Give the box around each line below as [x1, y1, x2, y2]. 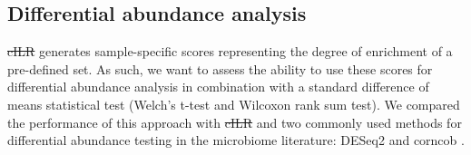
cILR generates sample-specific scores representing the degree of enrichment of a [7, 42, 453, 61]
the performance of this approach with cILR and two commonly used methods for [7, 112, 462, 131]
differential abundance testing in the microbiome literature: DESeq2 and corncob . [7, 131, 465, 150]
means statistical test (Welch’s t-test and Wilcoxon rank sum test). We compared [7, 94, 460, 113]
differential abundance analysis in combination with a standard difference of [7, 77, 429, 96]
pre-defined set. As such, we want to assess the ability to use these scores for [7, 59, 433, 78]
